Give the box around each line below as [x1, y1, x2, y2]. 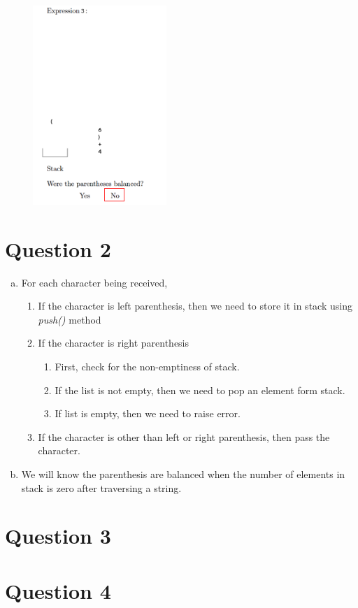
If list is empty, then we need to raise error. [55, 406, 241, 421]
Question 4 [5, 576, 111, 605]
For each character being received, [21, 275, 168, 289]
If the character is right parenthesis [38, 335, 189, 350]
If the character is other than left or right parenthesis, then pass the [38, 429, 330, 444]
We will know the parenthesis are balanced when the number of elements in [21, 467, 345, 482]
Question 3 [5, 521, 111, 550]
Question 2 [5, 234, 111, 263]
